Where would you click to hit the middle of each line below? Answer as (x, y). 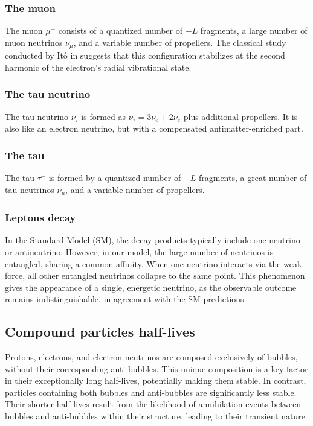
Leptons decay (40, 218)
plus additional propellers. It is (240, 116)
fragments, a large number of (254, 30)
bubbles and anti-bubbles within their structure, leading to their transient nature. (156, 416)
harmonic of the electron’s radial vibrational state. (98, 67)
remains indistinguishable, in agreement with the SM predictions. (126, 299)
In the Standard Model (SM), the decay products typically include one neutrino (153, 240)
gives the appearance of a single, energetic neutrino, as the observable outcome (151, 287)
